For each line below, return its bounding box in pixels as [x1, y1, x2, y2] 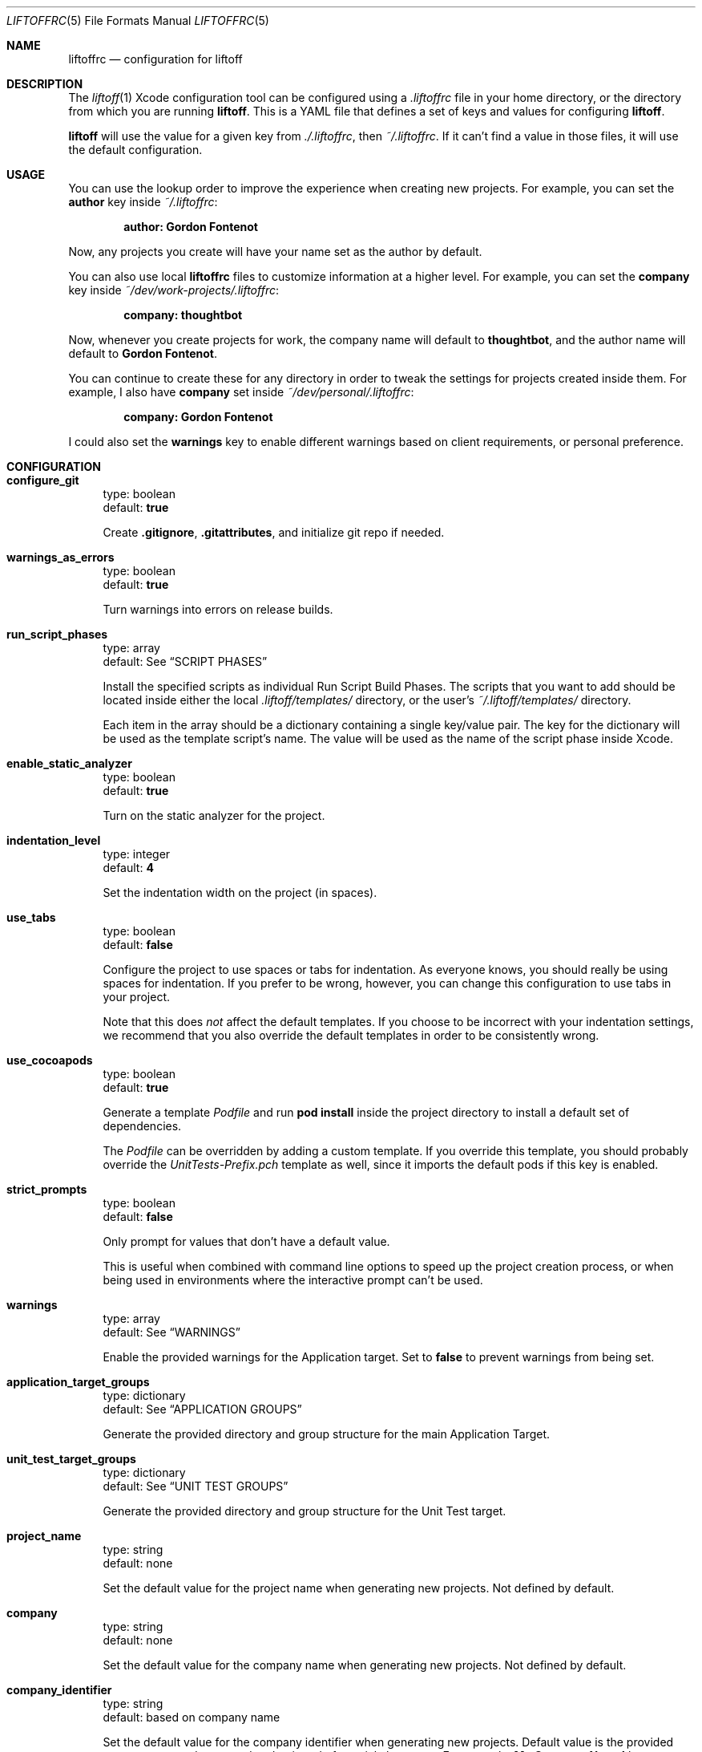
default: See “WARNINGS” [103, 1325, 240, 1339]
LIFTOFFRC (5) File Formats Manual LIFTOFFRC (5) [6, 14, 269, 27]
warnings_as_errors [6, 550, 115, 564]
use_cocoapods [6, 1053, 93, 1067]
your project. [103, 990, 171, 1004]
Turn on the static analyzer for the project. [103, 809, 325, 822]
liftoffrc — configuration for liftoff [68, 52, 243, 66]
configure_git [6, 473, 79, 487]
